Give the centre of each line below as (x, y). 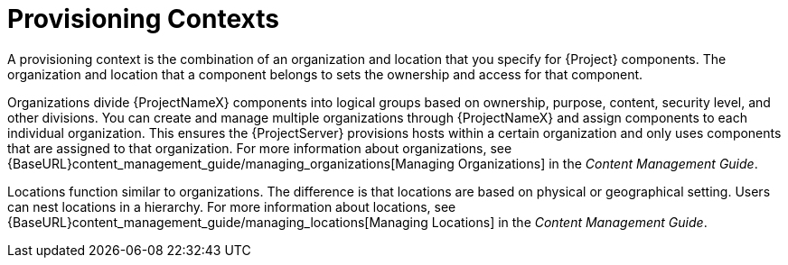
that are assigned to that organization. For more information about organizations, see (260, 148)
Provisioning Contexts (143, 19)
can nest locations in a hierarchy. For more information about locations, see (232, 206)
